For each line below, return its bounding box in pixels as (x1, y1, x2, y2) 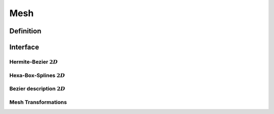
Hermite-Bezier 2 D (9, 58, 58, 65)
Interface (9, 43, 39, 51)
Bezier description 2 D (9, 85, 65, 92)
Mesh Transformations (9, 98, 67, 105)
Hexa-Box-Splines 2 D (9, 72, 65, 79)
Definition (9, 27, 42, 35)
